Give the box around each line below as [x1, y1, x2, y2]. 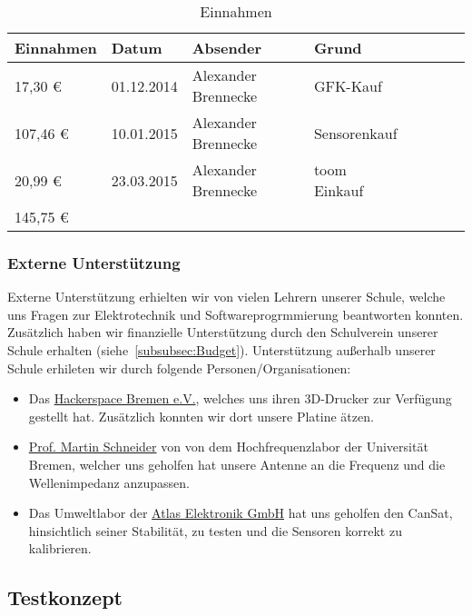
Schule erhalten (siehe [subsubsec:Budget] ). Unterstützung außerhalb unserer [7, 341, 436, 359]
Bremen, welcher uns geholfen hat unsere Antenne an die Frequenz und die [28, 454, 446, 473]
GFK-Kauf [313, 75, 382, 96]
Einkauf [313, 180, 364, 201]
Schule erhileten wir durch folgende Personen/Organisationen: [7, 358, 351, 377]
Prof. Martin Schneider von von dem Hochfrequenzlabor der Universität [28, 437, 428, 456]
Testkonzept [7, 583, 123, 611]
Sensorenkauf [313, 122, 398, 144]
